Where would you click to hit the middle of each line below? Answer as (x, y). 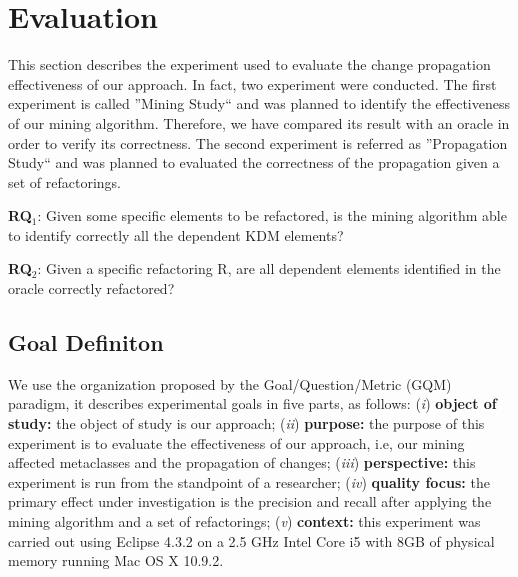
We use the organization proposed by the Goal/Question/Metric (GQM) (230, 383)
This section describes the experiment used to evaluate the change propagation (249, 64)
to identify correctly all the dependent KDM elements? (176, 234)
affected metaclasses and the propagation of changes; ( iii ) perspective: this (242, 462)
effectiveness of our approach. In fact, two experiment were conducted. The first (252, 83)
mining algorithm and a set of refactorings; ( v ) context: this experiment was (244, 521)
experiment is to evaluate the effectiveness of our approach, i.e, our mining (236, 442)
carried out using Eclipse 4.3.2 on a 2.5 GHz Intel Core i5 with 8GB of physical (251, 540)
